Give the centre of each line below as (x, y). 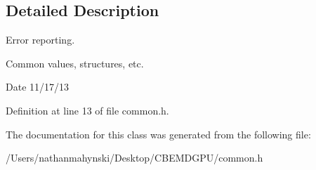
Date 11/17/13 (38, 87)
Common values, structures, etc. (75, 63)
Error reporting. (40, 40)
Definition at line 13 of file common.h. (87, 110)
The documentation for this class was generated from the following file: (158, 134)
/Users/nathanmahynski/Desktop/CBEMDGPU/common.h (134, 158)
